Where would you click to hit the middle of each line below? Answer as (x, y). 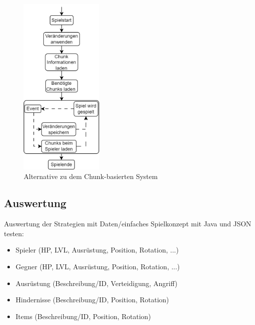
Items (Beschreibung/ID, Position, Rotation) (83, 316)
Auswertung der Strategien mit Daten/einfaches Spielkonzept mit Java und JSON (128, 224)
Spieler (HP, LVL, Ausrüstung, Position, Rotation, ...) (97, 250)
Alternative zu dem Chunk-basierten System (91, 176)
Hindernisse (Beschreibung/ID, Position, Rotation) (92, 300)
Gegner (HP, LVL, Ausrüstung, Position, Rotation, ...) (98, 266)
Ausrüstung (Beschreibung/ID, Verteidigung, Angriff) (96, 283)
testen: (14, 233)
